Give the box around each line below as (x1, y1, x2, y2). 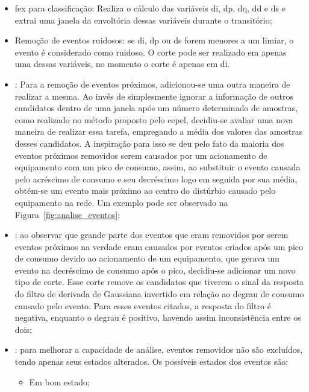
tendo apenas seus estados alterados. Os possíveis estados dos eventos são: (14, 355, 289, 368)
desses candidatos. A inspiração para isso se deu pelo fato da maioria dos (14, 137, 284, 149)
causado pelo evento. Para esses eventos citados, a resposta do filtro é (14, 299, 271, 312)
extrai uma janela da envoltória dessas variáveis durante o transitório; (14, 13, 272, 26)
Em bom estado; (29, 375, 90, 388)
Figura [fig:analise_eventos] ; (14, 208, 120, 220)
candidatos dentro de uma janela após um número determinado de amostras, (14, 101, 298, 114)
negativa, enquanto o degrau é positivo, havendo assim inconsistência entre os (14, 311, 301, 324)
